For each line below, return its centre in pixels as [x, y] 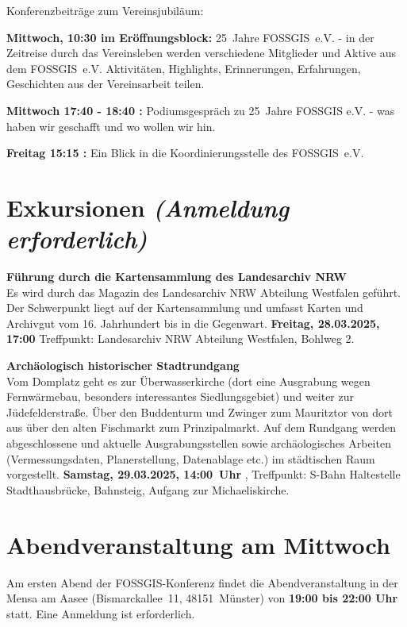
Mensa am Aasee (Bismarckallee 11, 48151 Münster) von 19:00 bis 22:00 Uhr [202, 598]
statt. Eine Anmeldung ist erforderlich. [101, 613]
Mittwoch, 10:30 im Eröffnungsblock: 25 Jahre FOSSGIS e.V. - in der [190, 37]
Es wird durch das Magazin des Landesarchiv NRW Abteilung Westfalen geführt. [203, 292]
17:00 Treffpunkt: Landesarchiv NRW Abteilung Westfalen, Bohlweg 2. [180, 339]
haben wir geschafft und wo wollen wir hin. [111, 126]
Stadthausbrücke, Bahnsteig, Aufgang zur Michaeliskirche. [148, 489]
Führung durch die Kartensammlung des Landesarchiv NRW [177, 277]
